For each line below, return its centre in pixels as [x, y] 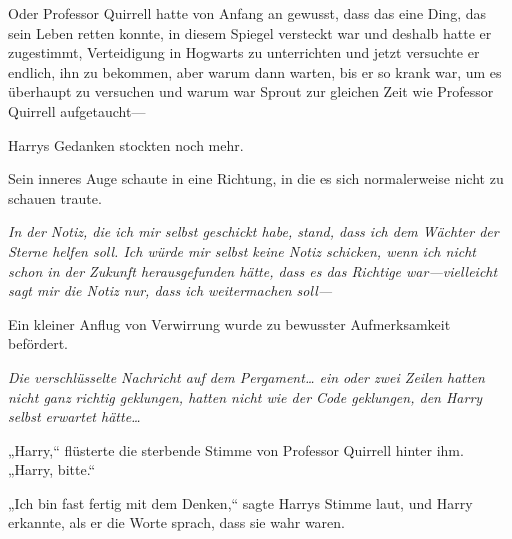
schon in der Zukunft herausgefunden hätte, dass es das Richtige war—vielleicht [253, 270]
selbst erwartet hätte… [74, 416]
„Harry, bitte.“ [52, 469]
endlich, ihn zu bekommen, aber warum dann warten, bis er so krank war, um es [255, 71]
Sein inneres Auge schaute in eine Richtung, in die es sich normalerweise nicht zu [256, 178]
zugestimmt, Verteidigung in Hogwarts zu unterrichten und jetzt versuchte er [244, 52]
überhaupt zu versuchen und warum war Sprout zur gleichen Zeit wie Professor [251, 91]
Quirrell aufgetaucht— [77, 110]
